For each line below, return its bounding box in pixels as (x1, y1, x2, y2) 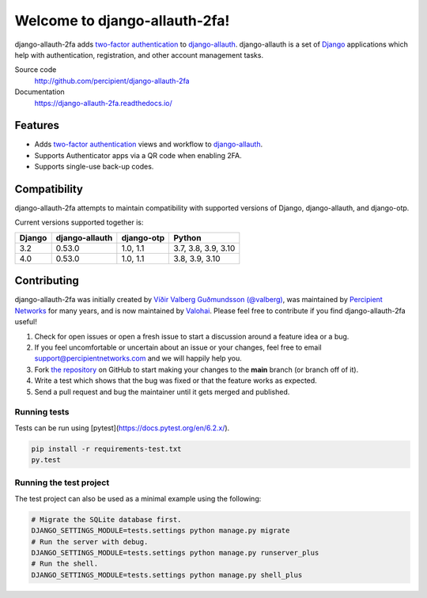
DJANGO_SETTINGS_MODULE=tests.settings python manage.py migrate (31, 526, 290, 536)
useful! (14, 317, 37, 327)
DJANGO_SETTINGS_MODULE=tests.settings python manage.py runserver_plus (31, 548, 319, 557)
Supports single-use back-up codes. (34, 162, 154, 172)
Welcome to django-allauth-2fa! (14, 12, 230, 29)
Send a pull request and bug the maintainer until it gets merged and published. (34, 387, 290, 396)
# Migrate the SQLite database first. (31, 515, 182, 524)
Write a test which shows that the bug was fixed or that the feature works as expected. (34, 376, 318, 385)
